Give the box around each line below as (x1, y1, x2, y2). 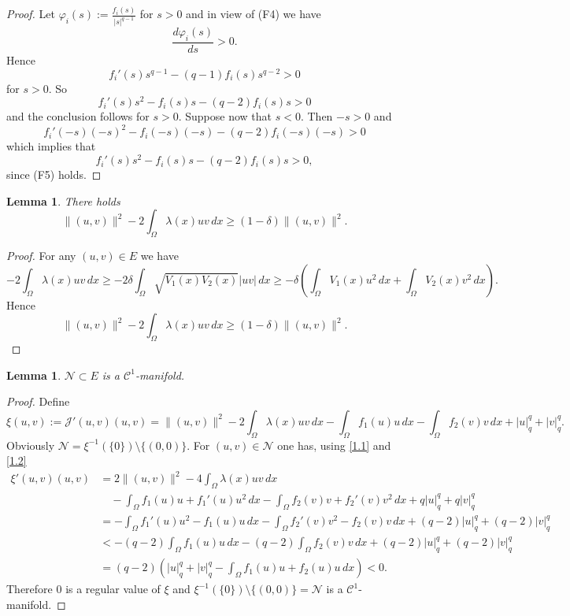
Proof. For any (6, 247, 76, 264)
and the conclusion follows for (6, 108, 150, 124)
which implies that (6, 138, 96, 154)
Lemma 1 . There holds (6, 192, 120, 209)
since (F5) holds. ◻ (6, 166, 102, 183)
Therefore (6, 581, 53, 597)
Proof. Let (6, 6, 55, 22)
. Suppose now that (178, 108, 272, 124)
